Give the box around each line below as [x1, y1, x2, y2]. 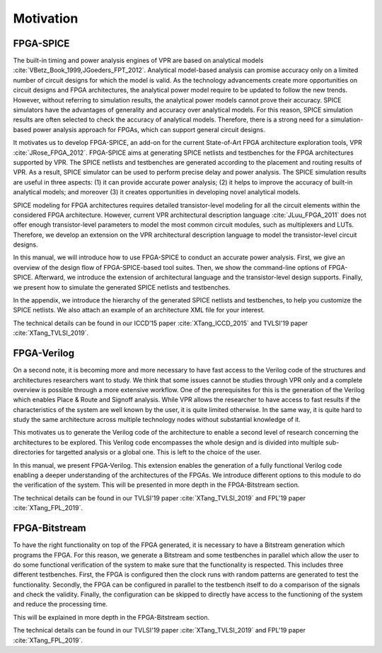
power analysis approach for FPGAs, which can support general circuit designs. [33, 125, 265, 134]
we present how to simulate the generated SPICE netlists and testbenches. [13, 283, 231, 291]
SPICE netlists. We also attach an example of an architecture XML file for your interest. [13, 306, 265, 314]
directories [13, 448, 45, 457]
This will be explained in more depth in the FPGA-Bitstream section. [13, 613, 210, 621]
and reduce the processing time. [13, 600, 108, 608]
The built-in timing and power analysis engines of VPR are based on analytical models [13, 57, 264, 65]
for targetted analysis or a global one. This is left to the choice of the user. [46, 448, 262, 457]
